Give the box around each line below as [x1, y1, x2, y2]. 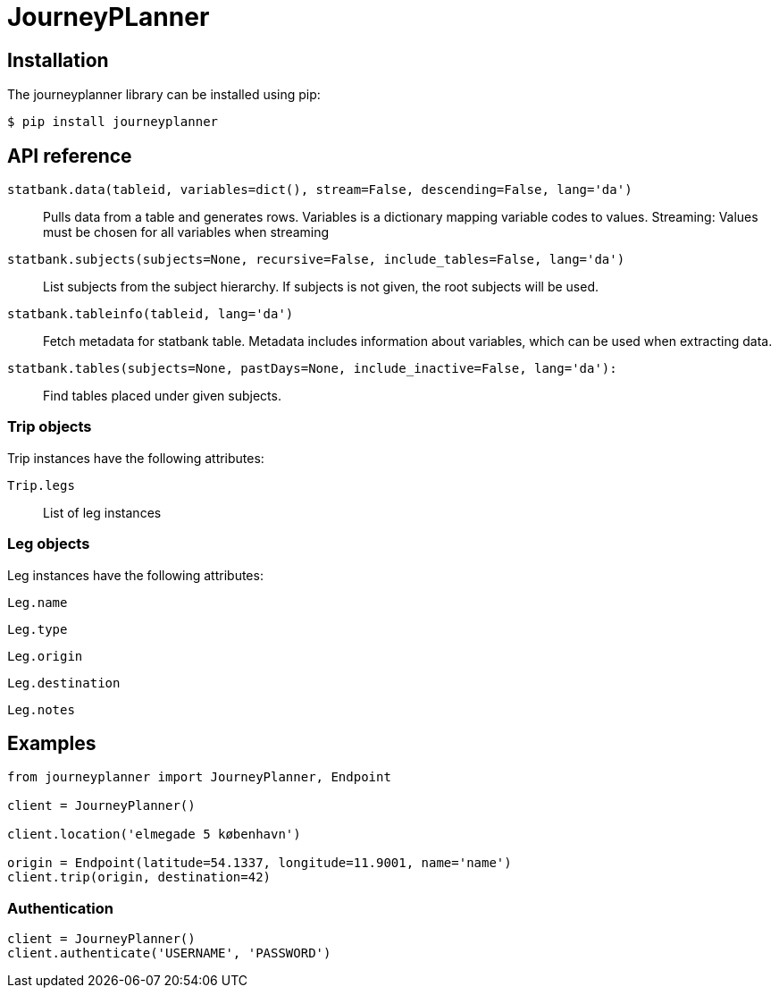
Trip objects [7, 417, 92, 436]
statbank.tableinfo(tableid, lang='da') [7, 307, 294, 322]
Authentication [7, 898, 113, 917]
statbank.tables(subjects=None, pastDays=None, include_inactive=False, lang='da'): [7, 361, 617, 376]
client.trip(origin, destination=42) [7, 870, 272, 885]
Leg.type [7, 621, 68, 637]
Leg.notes [7, 702, 75, 717]
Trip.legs [7, 477, 75, 493]
